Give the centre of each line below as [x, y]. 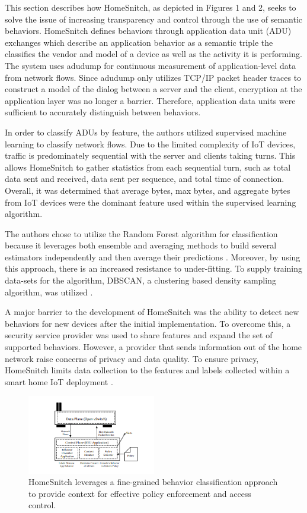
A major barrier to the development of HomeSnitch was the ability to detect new [152, 312]
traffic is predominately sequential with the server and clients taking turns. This [150, 155]
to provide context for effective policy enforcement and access [140, 493]
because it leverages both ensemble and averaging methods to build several [141, 245]
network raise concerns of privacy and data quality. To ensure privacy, [132, 358]
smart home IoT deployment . [59, 381]
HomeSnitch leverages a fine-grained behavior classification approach [153, 482]
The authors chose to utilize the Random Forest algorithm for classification [141, 233]
